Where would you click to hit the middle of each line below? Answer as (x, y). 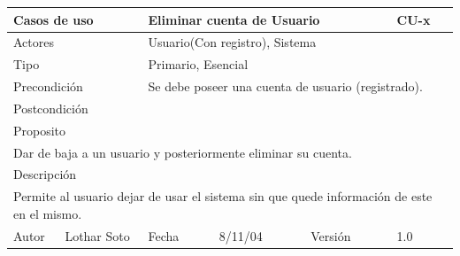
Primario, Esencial (198, 64)
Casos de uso (54, 19)
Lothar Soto (97, 235)
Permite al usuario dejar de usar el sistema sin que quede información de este (223, 196)
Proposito (40, 130)
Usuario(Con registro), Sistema (232, 42)
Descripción (45, 174)
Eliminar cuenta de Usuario (234, 19)
